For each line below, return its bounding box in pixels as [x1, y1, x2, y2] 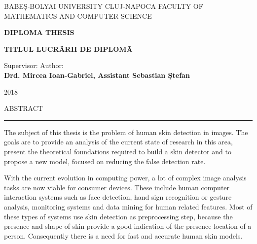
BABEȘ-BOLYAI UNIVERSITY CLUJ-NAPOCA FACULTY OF [4, 1, 203, 11]
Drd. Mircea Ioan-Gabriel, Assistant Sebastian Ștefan [4, 70, 190, 80]
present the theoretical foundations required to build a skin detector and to [4, 146, 231, 156]
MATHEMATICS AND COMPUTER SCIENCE [4, 10, 152, 21]
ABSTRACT [4, 103, 43, 113]
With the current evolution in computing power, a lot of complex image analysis [4, 173, 247, 183]
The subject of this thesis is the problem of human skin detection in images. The [4, 127, 248, 137]
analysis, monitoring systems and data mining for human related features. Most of [4, 201, 253, 211]
